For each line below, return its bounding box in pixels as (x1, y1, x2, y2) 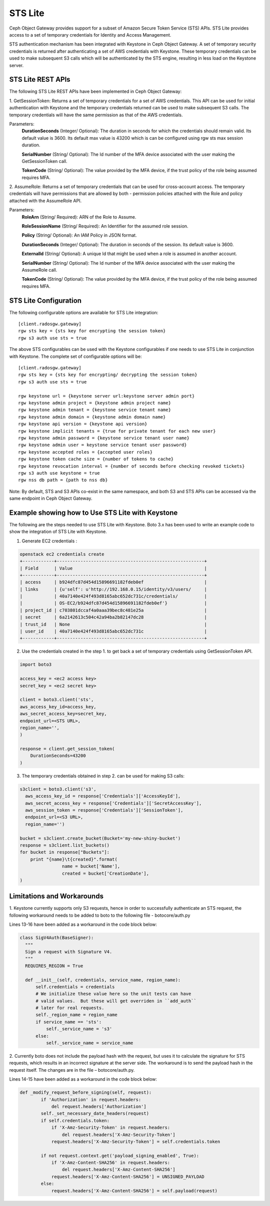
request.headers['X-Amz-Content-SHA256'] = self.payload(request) (51, 1188, 217, 1193)
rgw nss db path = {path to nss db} (18, 477, 108, 483)
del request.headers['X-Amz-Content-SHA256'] (61, 1167, 175, 1172)
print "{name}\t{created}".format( (30, 856, 117, 862)
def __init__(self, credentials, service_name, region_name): (25, 977, 181, 982)
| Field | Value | (19, 565, 207, 571)
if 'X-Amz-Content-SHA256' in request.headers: (51, 1160, 170, 1165)
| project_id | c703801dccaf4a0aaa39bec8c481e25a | (19, 607, 207, 613)
